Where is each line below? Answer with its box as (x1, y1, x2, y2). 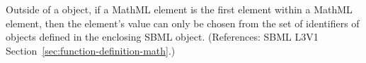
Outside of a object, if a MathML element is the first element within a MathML (6, 2, 353, 16)
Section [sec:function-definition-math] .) (6, 43, 176, 57)
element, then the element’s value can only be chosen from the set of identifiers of (6, 15, 360, 30)
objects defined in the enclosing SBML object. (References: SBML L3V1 (6, 29, 319, 44)
